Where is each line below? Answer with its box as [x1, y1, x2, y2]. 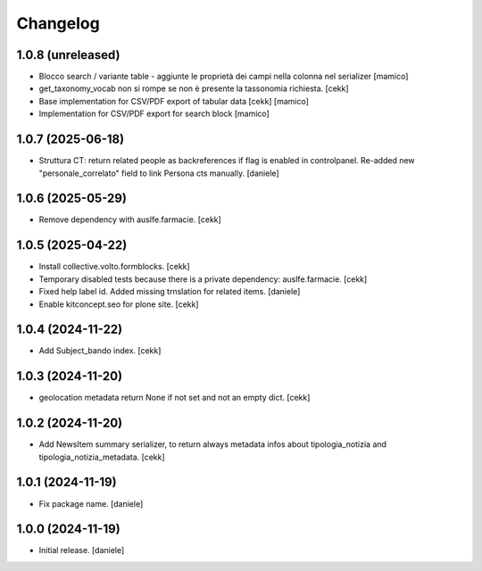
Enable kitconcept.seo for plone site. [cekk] [38, 299, 200, 310]
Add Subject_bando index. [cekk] [38, 345, 162, 356]
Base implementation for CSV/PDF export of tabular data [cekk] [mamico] [38, 95, 310, 106]
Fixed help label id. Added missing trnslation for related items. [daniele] [38, 286, 301, 297]
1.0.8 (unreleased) [16, 47, 120, 62]
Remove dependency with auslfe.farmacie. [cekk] [38, 214, 222, 225]
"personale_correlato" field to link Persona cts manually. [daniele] [38, 168, 280, 178]
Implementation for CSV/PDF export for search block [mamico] [38, 108, 270, 120]
